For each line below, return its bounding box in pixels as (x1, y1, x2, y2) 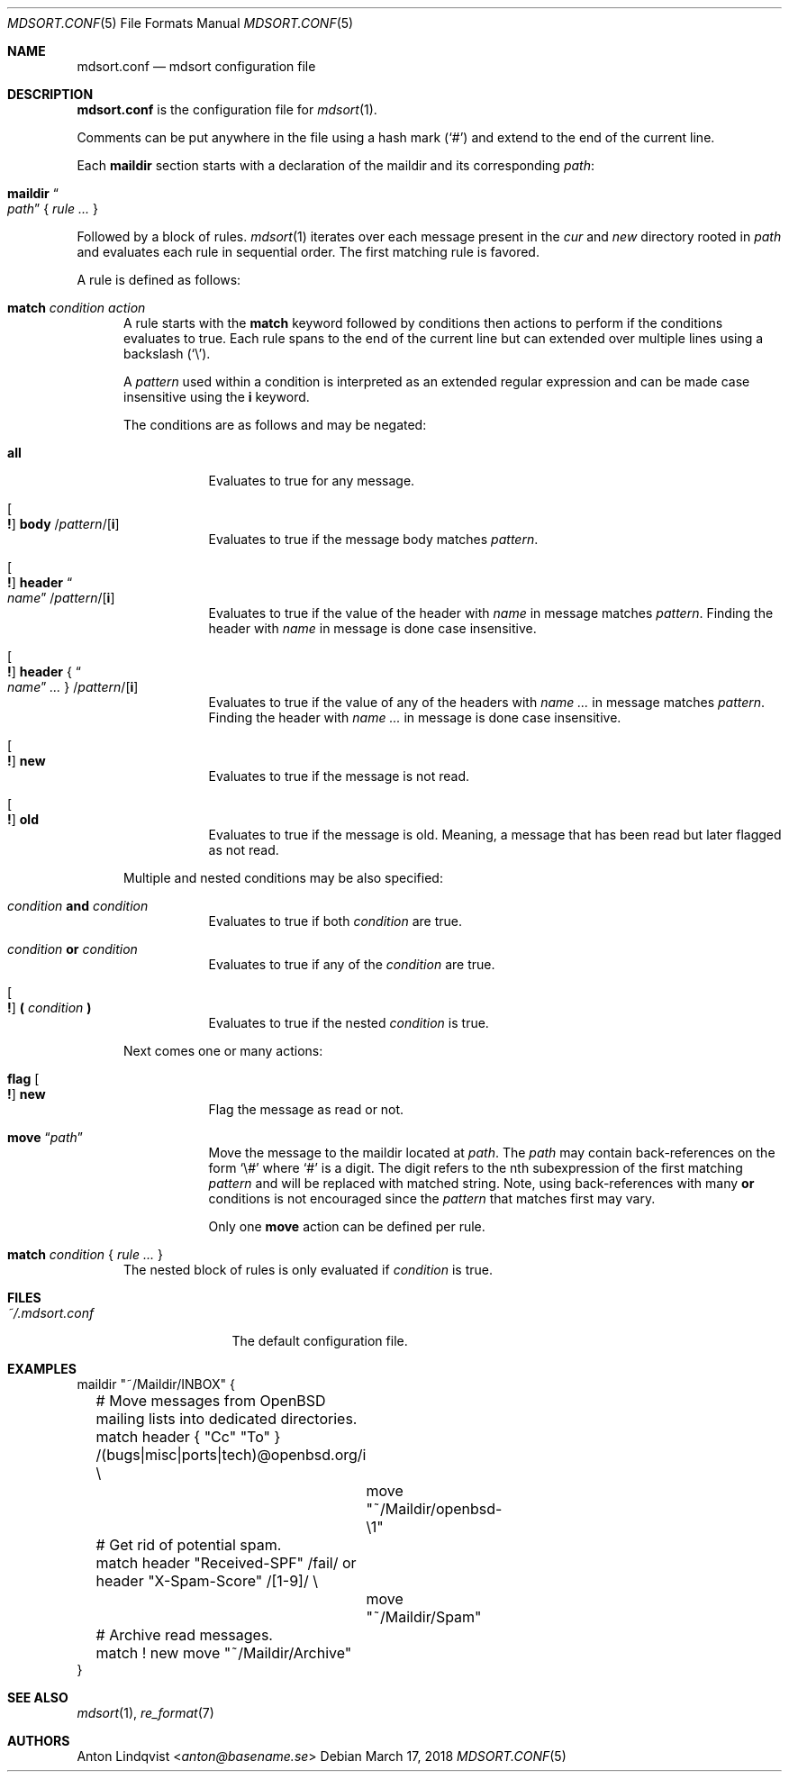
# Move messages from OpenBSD (95, 1392, 326, 1410)
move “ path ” (7, 1130, 83, 1145)
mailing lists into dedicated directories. (95, 1410, 358, 1428)
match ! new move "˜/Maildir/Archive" (95, 1644, 352, 1662)
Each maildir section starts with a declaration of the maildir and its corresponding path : (77, 158, 594, 173)
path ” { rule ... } (7, 201, 98, 216)
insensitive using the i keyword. (123, 389, 310, 404)
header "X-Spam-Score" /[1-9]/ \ (95, 1572, 318, 1590)
